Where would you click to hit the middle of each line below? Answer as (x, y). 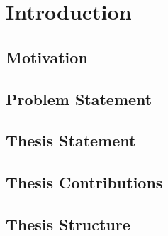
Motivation (47, 57)
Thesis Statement (71, 140)
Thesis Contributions (84, 182)
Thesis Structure (68, 224)
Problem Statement (79, 98)
